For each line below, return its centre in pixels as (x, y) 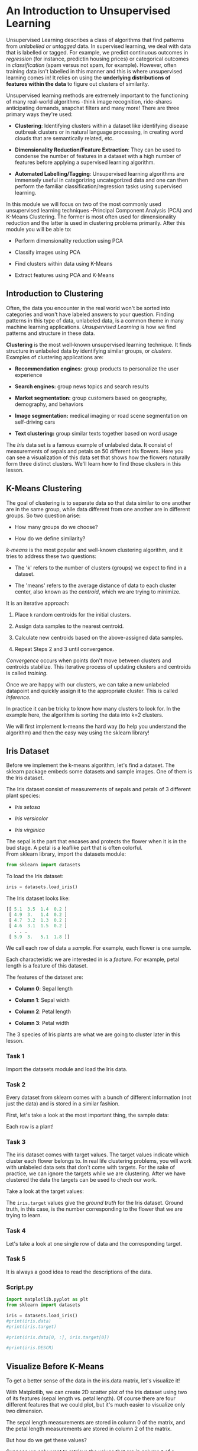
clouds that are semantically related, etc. (64, 138)
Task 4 (16, 1231)
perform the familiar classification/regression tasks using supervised (98, 186)
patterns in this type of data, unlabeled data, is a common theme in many (95, 320)
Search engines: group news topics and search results (82, 386)
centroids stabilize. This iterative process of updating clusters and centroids (99, 666)
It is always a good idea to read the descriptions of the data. (79, 1272)
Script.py (20, 1287)
